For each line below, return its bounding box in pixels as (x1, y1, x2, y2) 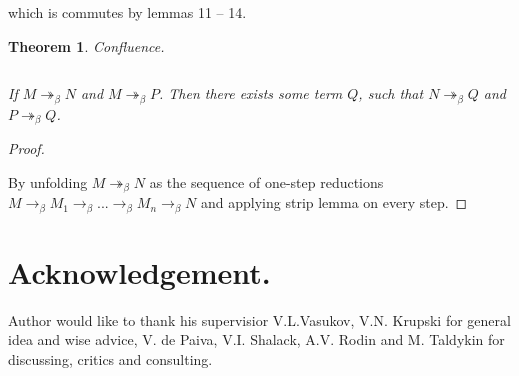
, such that (358, 83, 424, 104)
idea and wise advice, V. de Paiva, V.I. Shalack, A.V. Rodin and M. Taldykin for (8, 329, 505, 350)
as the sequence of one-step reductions (149, 171, 384, 192)
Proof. (8, 138, 45, 159)
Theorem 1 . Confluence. (8, 35, 165, 56)
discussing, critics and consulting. (8, 348, 213, 369)
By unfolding (8, 171, 88, 192)
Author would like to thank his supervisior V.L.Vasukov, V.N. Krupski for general (8, 309, 511, 330)
